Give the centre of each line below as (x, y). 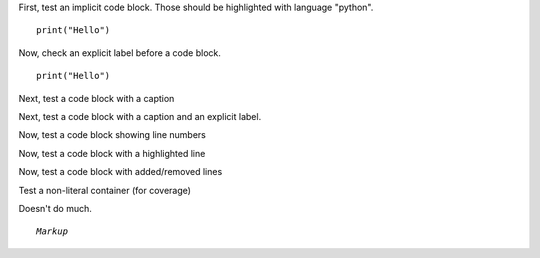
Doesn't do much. (55, 208)
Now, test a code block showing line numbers (112, 135)
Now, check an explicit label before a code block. (120, 52)
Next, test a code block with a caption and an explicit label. (140, 116)
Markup (52, 231)
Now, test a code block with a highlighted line (112, 153)
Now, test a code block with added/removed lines (120, 172)
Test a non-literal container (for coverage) (105, 190)
